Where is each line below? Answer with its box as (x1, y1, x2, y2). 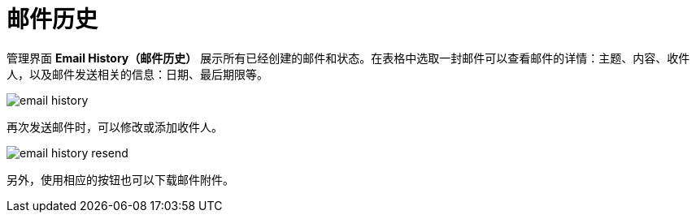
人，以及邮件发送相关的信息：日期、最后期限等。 (7, 67, 268, 81)
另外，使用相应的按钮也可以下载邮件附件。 (7, 172, 234, 187)
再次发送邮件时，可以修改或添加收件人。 (7, 119, 223, 134)
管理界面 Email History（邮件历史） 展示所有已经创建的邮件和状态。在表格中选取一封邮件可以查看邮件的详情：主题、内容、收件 (7, 50, 690, 65)
